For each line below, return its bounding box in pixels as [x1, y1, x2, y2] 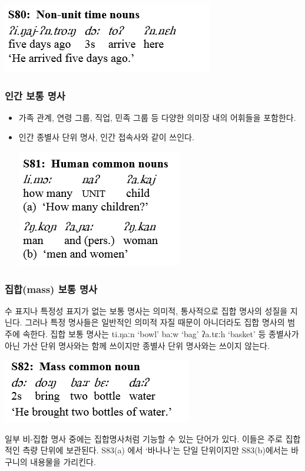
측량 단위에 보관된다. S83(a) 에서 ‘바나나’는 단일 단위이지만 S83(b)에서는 [22, 444, 289, 456]
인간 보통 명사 [5, 88, 65, 103]
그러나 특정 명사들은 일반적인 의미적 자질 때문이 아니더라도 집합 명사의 [25, 316, 285, 328]
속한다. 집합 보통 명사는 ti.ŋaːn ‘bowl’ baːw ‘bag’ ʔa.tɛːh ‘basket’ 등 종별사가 [22, 328, 299, 340]
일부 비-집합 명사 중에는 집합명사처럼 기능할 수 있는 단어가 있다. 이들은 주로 [5, 432, 283, 444]
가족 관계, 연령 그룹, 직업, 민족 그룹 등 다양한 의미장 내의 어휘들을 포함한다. [18, 111, 296, 123]
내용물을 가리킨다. [30, 455, 96, 467]
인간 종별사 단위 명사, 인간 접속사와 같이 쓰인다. [18, 131, 194, 143]
